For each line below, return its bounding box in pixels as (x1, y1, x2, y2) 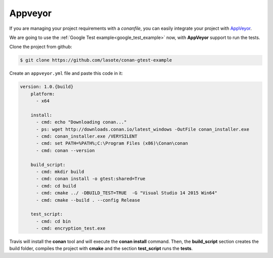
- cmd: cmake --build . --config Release (36, 197, 140, 203)
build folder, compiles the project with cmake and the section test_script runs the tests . (9, 245, 193, 251)
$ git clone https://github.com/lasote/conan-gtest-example (20, 57, 172, 63)
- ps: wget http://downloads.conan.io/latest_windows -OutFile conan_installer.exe (36, 126, 250, 132)
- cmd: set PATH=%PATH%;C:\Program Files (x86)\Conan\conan (36, 141, 188, 146)
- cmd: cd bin (36, 218, 71, 224)
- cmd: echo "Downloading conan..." (36, 119, 127, 125)
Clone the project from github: (9, 44, 72, 50)
